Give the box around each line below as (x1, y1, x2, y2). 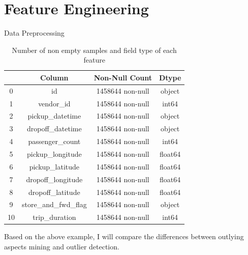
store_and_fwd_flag (22, 199, 87, 210)
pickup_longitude (26, 148, 82, 159)
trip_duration (33, 212, 76, 222)
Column (40, 72, 69, 82)
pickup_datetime (27, 110, 81, 121)
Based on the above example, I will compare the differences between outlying (4, 231, 244, 242)
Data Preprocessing (4, 27, 65, 38)
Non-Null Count (94, 72, 152, 82)
